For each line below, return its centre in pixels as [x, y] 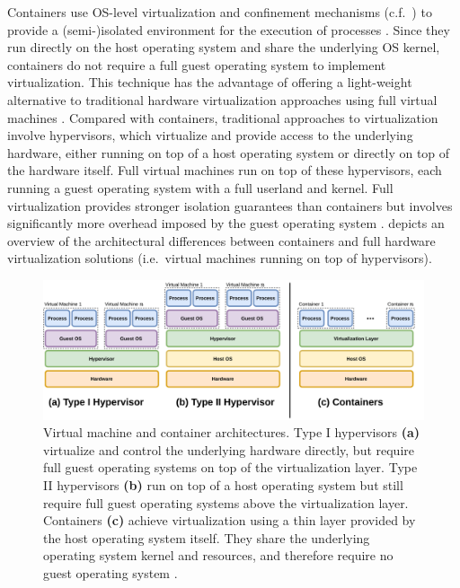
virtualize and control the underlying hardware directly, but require [229, 449]
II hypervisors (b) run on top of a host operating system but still [223, 484]
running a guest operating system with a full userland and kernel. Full [200, 187]
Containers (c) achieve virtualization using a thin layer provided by [230, 520]
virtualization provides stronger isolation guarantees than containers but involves [230, 205]
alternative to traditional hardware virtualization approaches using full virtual [222, 99]
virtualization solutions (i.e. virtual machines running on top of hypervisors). [220, 258]
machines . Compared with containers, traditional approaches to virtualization [223, 117]
